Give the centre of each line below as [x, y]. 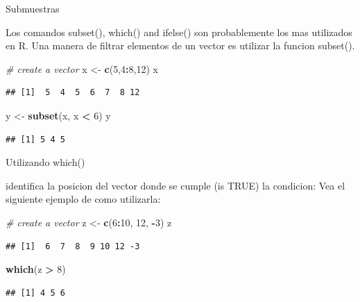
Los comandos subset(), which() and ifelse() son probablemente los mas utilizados [179, 32]
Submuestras [33, 8]
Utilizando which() [45, 162]
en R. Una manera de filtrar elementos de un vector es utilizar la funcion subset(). [180, 45]
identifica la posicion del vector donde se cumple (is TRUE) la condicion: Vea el [175, 185]
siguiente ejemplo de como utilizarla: [83, 199]
